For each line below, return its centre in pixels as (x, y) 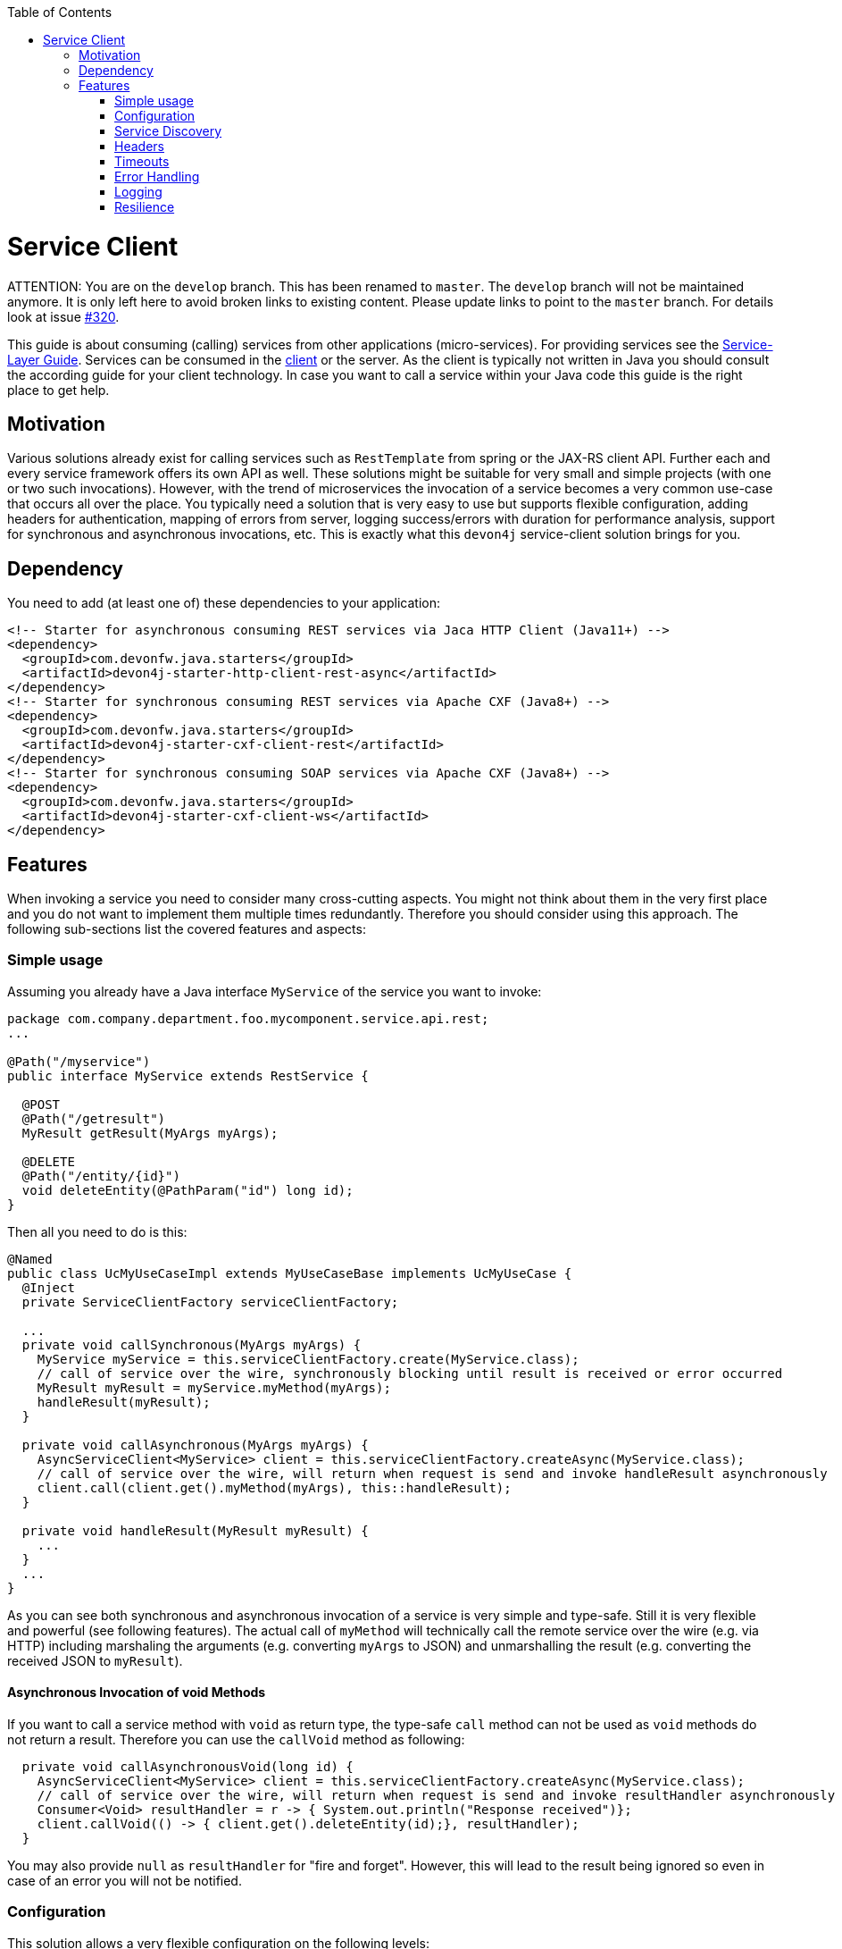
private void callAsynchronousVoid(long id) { (188, 1767)
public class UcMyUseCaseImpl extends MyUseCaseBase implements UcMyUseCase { (290, 1273)
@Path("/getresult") (94, 1118)
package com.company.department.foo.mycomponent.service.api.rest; (248, 1018)
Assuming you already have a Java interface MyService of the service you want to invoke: (275, 991)
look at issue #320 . (63, 316)
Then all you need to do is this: (97, 1231)
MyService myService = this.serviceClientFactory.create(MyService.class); (308, 1359)
